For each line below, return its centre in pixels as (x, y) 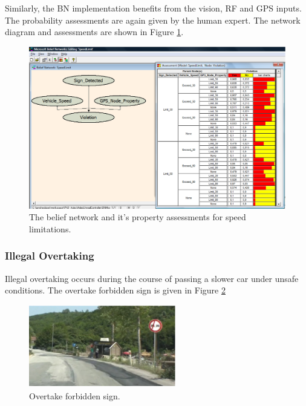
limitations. (50, 228)
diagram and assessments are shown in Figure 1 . (94, 32)
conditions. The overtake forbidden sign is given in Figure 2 (115, 290)
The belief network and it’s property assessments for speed (138, 217)
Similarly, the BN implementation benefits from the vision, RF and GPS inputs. (153, 8)
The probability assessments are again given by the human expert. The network (153, 20)
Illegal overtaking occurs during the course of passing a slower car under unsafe (152, 278)
